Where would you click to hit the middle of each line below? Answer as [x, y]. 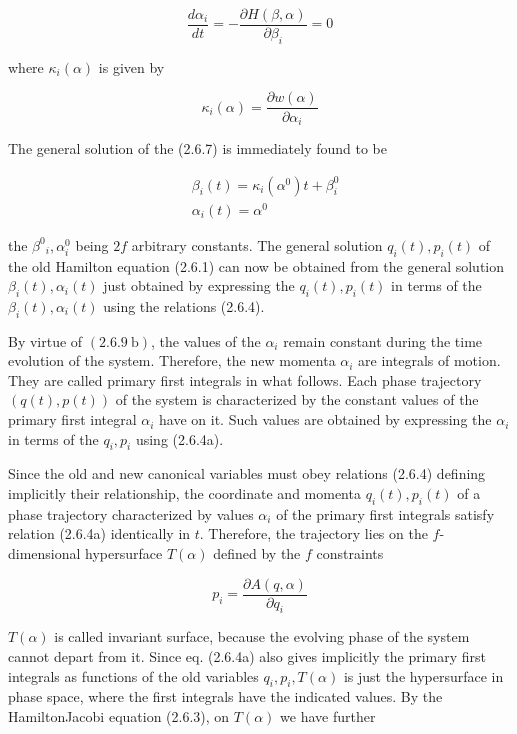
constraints [350, 553]
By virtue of [45, 340]
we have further [328, 716]
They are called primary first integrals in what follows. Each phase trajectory [245, 379]
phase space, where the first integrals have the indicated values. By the [225, 696]
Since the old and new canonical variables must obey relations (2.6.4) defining [247, 473]
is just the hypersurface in [423, 675]
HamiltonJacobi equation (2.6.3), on [119, 716]
